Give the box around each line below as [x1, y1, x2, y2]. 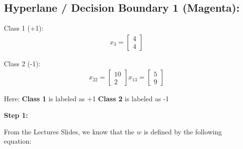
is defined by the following [144, 126, 222, 136]
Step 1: [4, 110, 28, 120]
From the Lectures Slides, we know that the [4, 126, 134, 136]
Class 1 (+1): [4, 23, 44, 33]
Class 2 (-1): [4, 58, 40, 68]
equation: [4, 136, 32, 146]
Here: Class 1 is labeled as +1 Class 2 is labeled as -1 [4, 93, 169, 104]
